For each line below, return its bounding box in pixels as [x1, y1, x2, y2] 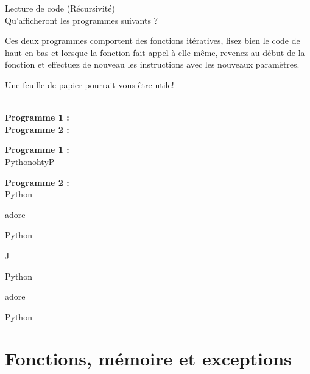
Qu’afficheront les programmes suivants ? [5, 13, 158, 26]
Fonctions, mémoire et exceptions [5, 346, 292, 371]
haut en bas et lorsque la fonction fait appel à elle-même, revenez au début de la [5, 46, 305, 58]
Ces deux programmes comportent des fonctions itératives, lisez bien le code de [5, 34, 300, 47]
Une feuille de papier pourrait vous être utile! [5, 78, 174, 91]
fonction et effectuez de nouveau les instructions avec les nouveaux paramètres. [5, 58, 300, 71]
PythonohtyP [5, 155, 55, 168]
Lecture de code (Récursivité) [5, 2, 115, 14]
